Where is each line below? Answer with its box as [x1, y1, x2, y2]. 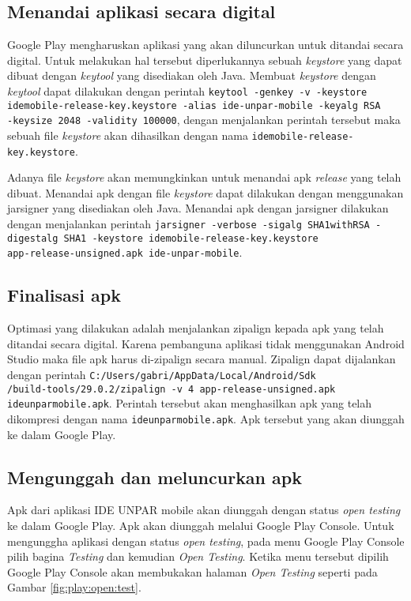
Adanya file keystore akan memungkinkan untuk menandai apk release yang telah [7, 169, 402, 186]
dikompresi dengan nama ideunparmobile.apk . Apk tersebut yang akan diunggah [7, 410, 405, 426]
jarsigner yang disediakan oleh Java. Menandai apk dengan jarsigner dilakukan [7, 200, 389, 216]
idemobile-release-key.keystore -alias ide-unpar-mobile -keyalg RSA [7, 100, 381, 111]
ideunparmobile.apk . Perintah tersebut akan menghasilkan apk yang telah [7, 395, 372, 411]
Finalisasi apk [7, 283, 121, 307]
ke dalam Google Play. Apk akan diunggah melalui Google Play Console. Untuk [7, 517, 394, 534]
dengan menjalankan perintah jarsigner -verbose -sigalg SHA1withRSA [7, 216, 370, 232]
